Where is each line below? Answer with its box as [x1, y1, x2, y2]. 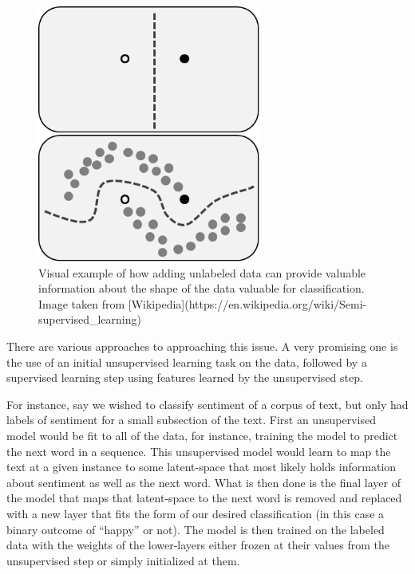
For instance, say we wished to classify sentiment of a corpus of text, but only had [6, 395, 409, 412]
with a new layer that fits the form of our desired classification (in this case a [6, 505, 385, 521]
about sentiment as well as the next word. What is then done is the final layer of [6, 474, 401, 490]
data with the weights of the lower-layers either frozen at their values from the [6, 537, 389, 553]
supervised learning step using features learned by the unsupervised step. [6, 369, 363, 386]
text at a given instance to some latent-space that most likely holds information [6, 458, 397, 475]
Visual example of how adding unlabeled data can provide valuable [38, 264, 366, 281]
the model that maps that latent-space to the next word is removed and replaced [6, 489, 402, 506]
